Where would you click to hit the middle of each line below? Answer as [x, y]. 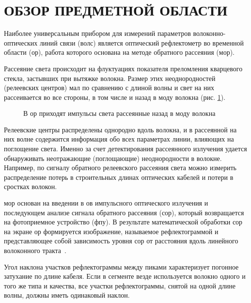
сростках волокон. [31, 186]
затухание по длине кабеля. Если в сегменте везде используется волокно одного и [125, 276]
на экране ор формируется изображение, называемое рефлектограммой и [111, 231]
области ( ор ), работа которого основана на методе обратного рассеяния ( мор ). [119, 52]
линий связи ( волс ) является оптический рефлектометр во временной [141, 42]
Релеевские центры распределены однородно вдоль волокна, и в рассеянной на [120, 129]
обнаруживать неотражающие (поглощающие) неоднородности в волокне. [113, 158]
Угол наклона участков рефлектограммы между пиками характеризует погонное [121, 266]
